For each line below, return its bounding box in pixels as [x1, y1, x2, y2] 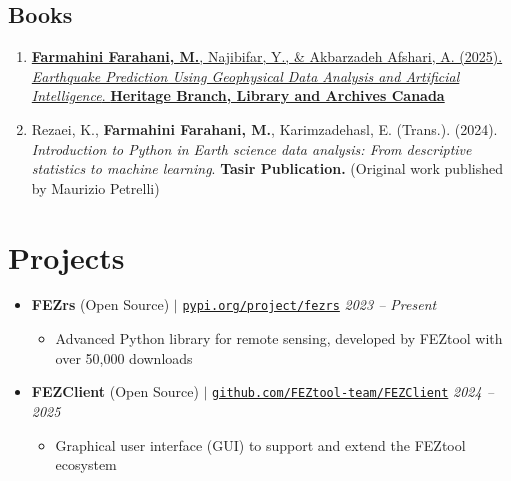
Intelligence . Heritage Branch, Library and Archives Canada [31, 85, 445, 106]
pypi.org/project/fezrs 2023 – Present [182, 294, 437, 315]
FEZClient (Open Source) [31, 381, 199, 402]
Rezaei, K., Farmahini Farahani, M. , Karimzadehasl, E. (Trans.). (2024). [31, 118, 498, 139]
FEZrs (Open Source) [31, 294, 170, 315]
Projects [8, 236, 125, 277]
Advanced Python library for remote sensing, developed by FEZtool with [55, 328, 503, 349]
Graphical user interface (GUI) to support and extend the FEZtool [55, 434, 466, 455]
